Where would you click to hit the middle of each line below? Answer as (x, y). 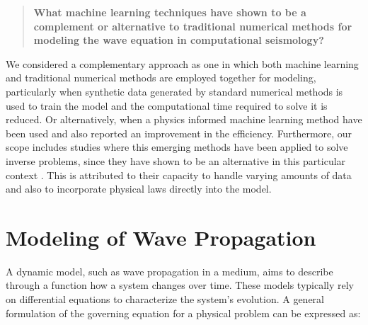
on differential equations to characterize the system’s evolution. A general (165, 299)
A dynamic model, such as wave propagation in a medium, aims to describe (169, 271)
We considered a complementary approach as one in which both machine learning (182, 63)
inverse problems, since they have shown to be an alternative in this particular (176, 160)
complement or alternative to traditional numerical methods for (193, 26)
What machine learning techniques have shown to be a (170, 12)
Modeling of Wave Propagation (161, 237)
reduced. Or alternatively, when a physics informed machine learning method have (184, 119)
